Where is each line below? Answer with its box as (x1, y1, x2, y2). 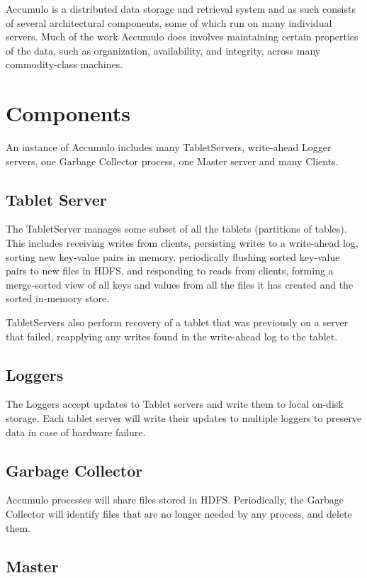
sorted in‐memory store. (6, 291, 110, 306)
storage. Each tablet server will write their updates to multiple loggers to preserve (6, 411, 362, 426)
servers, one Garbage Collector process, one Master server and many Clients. (6, 153, 339, 168)
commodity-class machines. (6, 57, 123, 72)
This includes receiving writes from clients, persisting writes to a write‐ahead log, (6, 235, 358, 250)
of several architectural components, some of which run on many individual (6, 15, 332, 30)
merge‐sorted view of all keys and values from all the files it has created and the (6, 277, 354, 291)
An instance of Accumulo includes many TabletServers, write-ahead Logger (6, 140, 332, 155)
